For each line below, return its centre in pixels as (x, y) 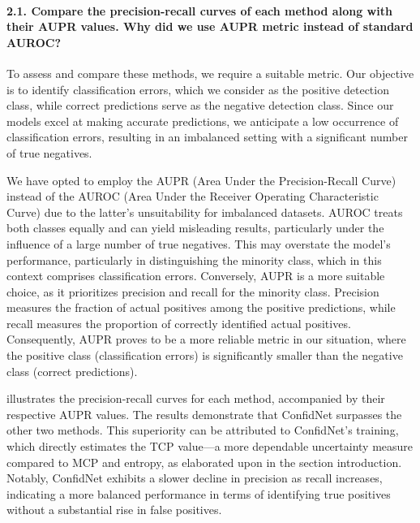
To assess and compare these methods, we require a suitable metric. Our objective (210, 73)
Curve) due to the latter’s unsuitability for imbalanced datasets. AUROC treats (205, 212)
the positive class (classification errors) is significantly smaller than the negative (205, 355)
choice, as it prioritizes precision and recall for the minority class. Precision (193, 291)
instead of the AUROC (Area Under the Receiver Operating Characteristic (193, 196)
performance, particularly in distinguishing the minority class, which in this (194, 259)
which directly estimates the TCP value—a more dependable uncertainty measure (210, 446)
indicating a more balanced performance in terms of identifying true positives (199, 493)
